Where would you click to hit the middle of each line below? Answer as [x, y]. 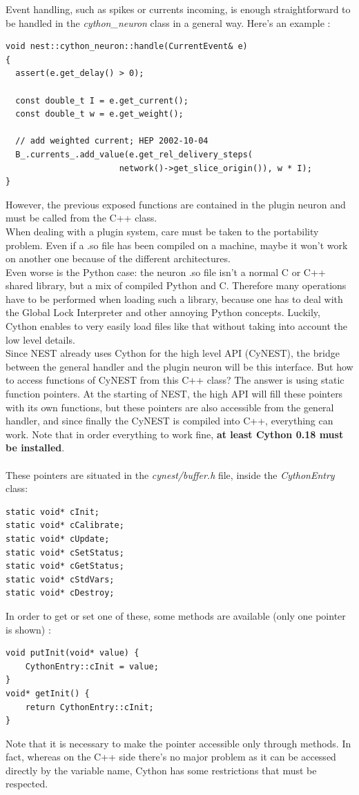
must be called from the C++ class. [81, 218]
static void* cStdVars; [60, 579]
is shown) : [28, 629]
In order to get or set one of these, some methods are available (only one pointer [176, 615]
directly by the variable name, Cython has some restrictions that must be [161, 770]
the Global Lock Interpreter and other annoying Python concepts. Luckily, [163, 312]
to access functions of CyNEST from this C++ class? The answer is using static [175, 380]
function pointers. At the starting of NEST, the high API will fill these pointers [174, 394]
